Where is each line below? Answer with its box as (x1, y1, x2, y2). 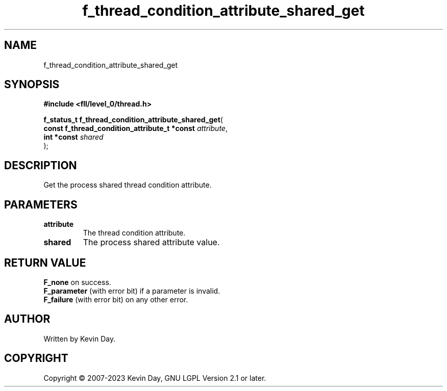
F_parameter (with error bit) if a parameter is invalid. (43, 286, 220, 295)
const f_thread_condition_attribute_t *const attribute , (43, 124, 228, 133)
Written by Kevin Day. (43, 334, 116, 343)
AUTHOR (4, 312, 51, 326)
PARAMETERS (4, 198, 78, 211)
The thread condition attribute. (83, 228, 186, 238)
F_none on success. (43, 277, 111, 286)
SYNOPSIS (4, 78, 60, 91)
